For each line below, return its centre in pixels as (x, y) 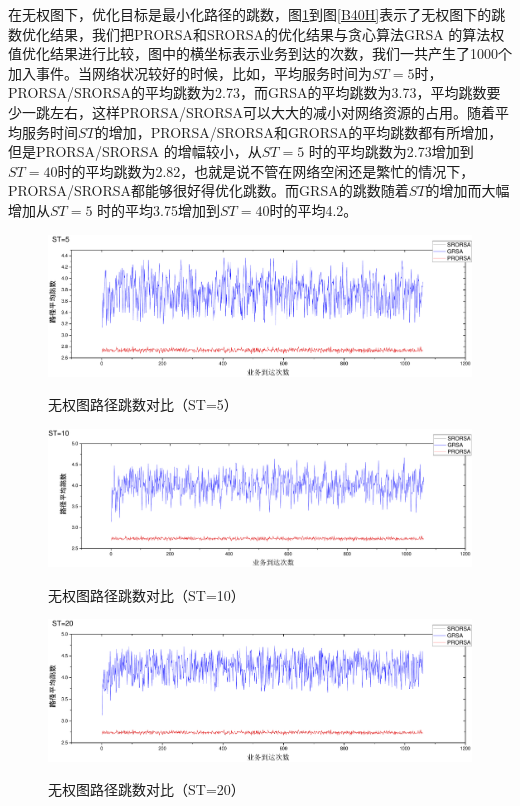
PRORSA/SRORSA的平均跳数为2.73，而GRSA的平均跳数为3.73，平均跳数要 (254, 92)
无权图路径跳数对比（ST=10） (146, 594)
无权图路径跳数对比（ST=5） (143, 404)
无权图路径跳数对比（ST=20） (146, 789)
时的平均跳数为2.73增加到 (391, 151)
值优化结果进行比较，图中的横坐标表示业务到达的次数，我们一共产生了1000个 (260, 53)
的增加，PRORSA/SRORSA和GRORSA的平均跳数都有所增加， (298, 131)
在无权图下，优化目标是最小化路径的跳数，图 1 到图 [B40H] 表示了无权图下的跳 (257, 14)
